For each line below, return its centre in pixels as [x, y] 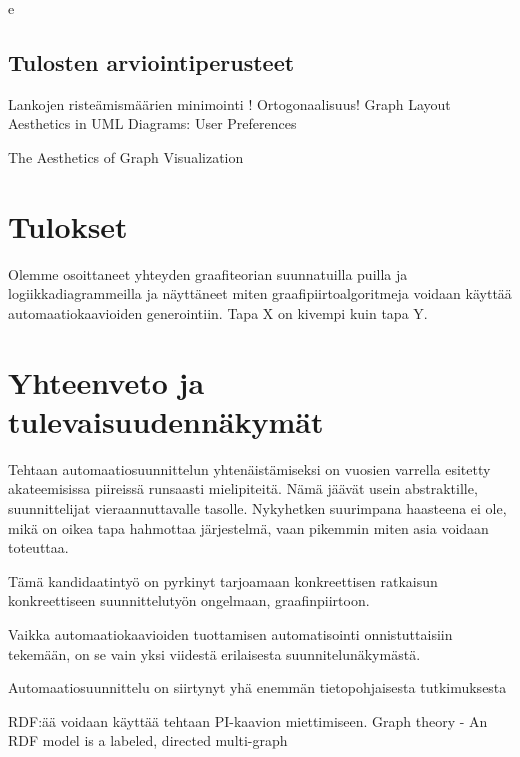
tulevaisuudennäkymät [166, 420]
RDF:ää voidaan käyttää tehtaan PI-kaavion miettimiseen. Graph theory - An [248, 720]
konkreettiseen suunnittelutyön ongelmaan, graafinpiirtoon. [189, 600]
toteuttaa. [38, 547]
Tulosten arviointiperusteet [151, 61]
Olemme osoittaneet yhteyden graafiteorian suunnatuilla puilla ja [208, 273]
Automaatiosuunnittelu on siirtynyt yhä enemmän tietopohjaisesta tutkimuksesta [257, 687]
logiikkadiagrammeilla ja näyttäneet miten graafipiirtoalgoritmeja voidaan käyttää [260, 293]
